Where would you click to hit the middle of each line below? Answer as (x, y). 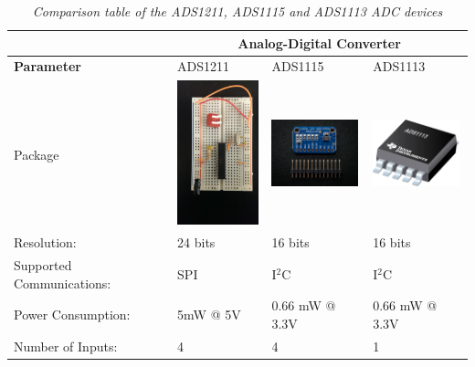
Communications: (63, 283)
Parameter (47, 66)
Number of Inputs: (66, 346)
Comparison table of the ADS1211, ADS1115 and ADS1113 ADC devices (237, 11)
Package (37, 154)
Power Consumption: (72, 315)
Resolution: (45, 242)
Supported (43, 265)
